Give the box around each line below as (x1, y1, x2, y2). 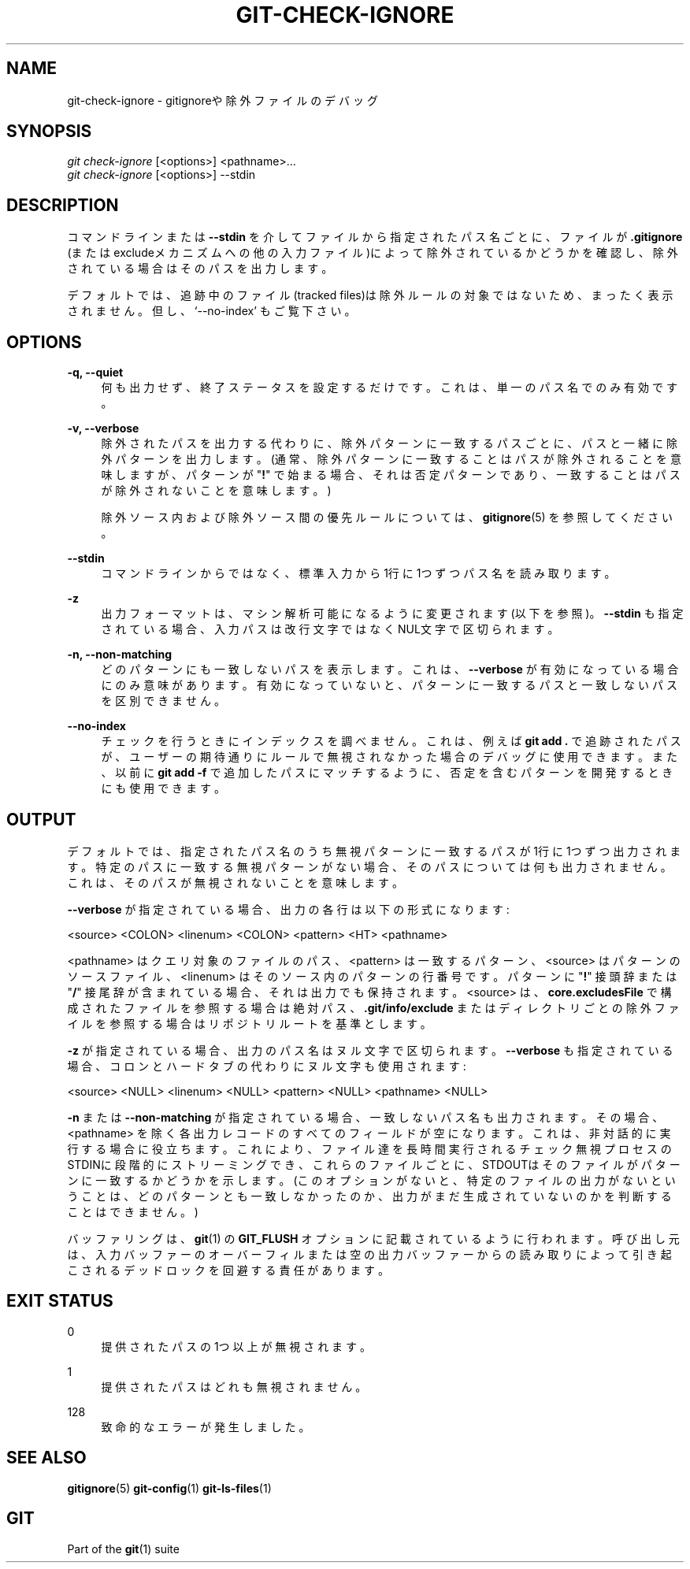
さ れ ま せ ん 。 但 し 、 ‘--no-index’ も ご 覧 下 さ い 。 (67, 304, 356, 318)
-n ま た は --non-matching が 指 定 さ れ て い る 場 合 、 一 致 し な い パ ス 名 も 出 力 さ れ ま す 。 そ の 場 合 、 (67, 1110, 664, 1124)
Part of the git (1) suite (67, 1541, 180, 1556)
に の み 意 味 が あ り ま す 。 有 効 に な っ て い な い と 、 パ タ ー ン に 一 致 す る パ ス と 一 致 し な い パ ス (101, 678, 677, 692)
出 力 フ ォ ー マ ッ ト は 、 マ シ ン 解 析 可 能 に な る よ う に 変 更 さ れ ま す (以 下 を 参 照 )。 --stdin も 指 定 (101, 606, 684, 621)
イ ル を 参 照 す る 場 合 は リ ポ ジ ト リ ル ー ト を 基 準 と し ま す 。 (67, 1016, 432, 1030)
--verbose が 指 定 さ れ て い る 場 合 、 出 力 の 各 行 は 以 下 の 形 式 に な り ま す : (67, 902, 510, 916)
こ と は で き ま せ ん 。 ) (67, 1204, 198, 1218)
